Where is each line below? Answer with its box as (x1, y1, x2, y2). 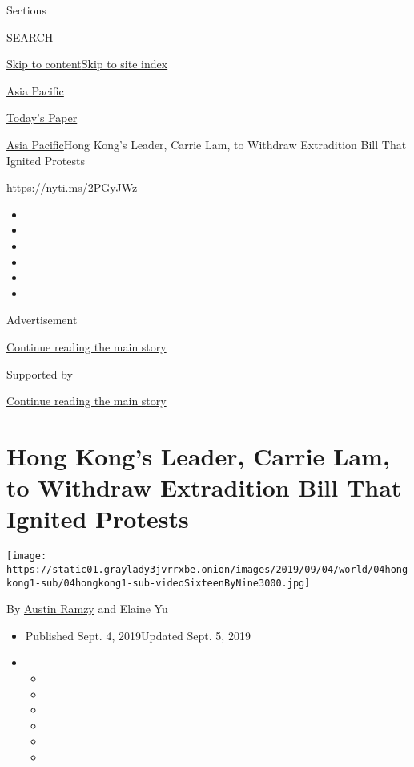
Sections (6, 2, 46, 18)
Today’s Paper (6, 109, 78, 126)
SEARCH (6, 28, 54, 45)
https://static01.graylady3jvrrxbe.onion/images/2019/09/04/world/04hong (6, 563, 408, 575)
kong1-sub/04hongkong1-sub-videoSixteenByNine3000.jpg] (6, 577, 311, 589)
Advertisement (6, 311, 78, 328)
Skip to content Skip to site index (6, 55, 168, 72)
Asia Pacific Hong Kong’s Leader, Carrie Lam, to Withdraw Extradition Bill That (6, 136, 407, 152)
